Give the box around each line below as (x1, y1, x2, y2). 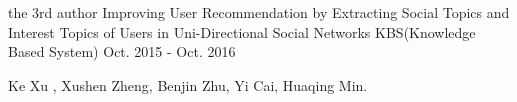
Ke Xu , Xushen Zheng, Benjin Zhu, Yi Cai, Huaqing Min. (8, 74, 368, 95)
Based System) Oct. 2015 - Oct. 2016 (8, 41, 236, 62)
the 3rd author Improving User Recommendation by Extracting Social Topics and (8, 2, 510, 22)
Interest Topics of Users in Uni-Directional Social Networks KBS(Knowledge (8, 21, 476, 42)
